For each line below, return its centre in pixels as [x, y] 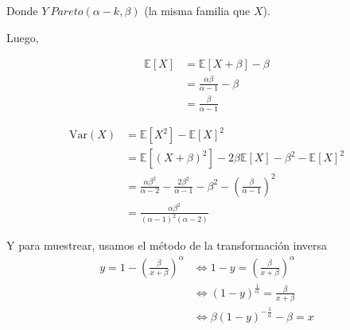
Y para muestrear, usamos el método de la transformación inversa [167, 245]
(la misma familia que [197, 10]
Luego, [23, 37]
